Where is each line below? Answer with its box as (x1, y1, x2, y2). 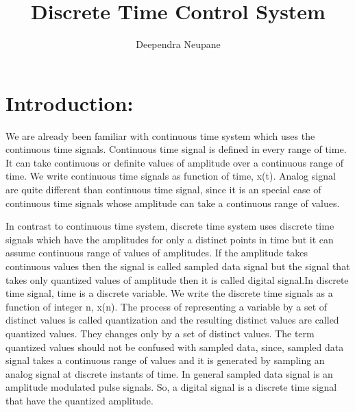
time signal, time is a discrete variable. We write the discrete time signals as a (5, 286, 333, 300)
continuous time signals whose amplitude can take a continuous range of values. (5, 195, 340, 210)
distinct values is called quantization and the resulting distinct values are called (5, 313, 339, 327)
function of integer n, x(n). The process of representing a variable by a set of (5, 299, 328, 313)
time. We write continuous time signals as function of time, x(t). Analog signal (5, 169, 336, 183)
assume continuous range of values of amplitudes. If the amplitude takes (5, 245, 308, 260)
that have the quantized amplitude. (5, 393, 154, 407)
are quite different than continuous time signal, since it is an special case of (5, 182, 321, 197)
